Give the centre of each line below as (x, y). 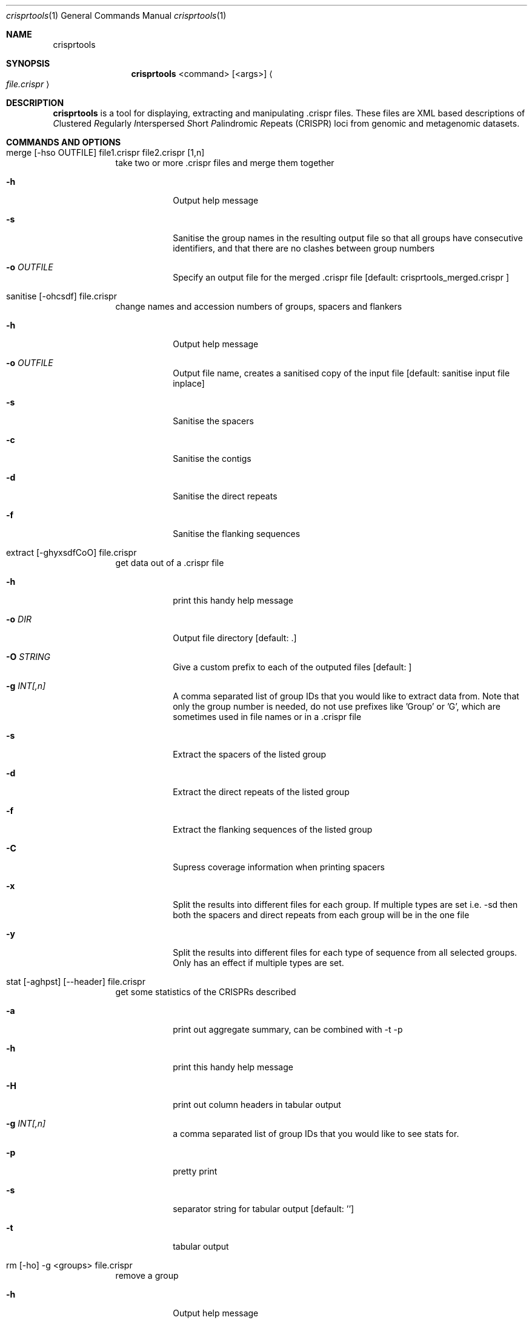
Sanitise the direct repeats (225, 496)
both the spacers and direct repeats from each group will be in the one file (321, 915)
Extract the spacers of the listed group (250, 754)
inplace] (189, 383)
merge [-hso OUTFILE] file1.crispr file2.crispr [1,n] (105, 152)
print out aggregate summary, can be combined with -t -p (288, 1029)
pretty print (195, 1171)
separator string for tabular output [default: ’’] (264, 1209)
